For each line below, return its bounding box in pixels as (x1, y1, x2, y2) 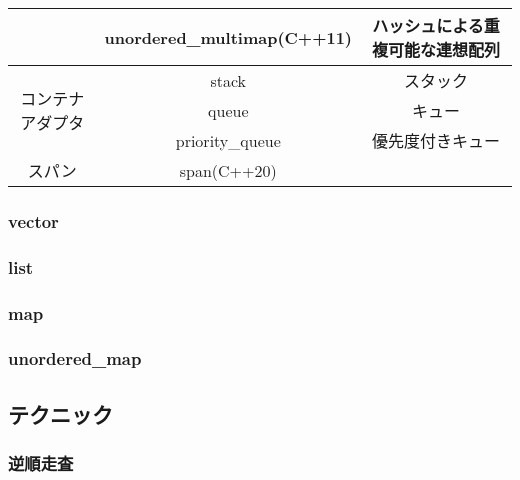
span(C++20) (179, 158, 277, 182)
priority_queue (175, 128, 281, 152)
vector (8, 208, 59, 233)
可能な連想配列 (388, 38, 501, 61)
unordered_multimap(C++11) (104, 25, 353, 49)
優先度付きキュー (372, 129, 501, 152)
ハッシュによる (372, 14, 484, 37)
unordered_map (8, 346, 142, 371)
